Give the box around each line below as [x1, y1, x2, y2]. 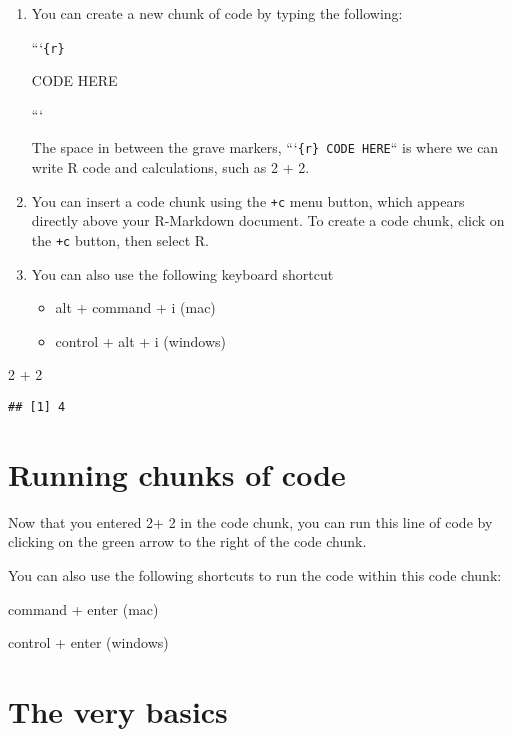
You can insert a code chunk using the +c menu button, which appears [31, 190, 465, 211]
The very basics [8, 690, 228, 731]
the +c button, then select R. [31, 229, 209, 250]
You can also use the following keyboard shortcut [31, 263, 334, 284]
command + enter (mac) [8, 598, 159, 619]
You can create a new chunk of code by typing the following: [31, 3, 403, 23]
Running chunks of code [8, 453, 346, 494]
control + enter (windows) [8, 632, 169, 653]
